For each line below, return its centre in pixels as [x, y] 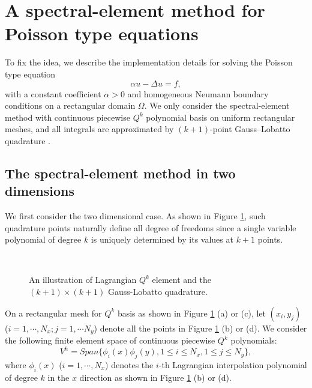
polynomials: [254, 340]
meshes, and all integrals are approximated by [89, 129]
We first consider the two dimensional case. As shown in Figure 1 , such [135, 216]
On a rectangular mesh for [53, 313]
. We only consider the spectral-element [217, 105]
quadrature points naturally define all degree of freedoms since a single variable [151, 227]
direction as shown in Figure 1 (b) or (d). [155, 377]
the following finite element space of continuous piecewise [110, 340]
